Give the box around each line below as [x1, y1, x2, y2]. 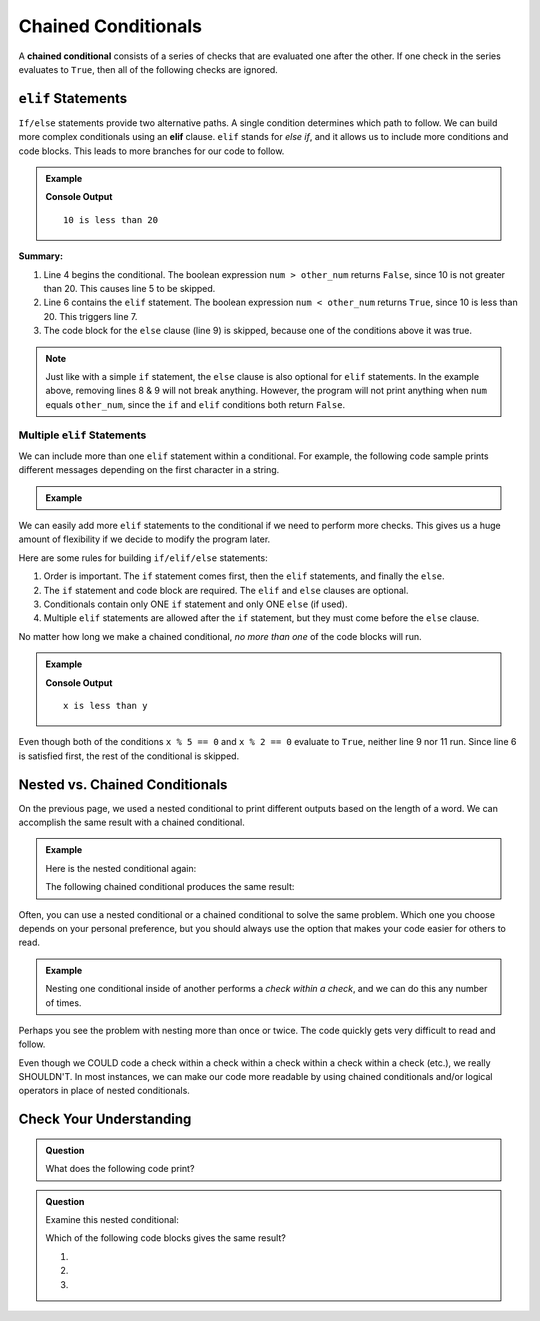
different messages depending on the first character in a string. [18, 464, 280, 476]
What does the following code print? [45, 1163, 195, 1175]
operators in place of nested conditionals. [18, 1085, 190, 1097]
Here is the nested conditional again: [45, 862, 197, 874]
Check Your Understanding [18, 1111, 192, 1128]
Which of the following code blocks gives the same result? [45, 1232, 287, 1244]
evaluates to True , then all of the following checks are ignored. [18, 63, 279, 75]
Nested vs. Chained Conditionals [18, 776, 228, 793]
